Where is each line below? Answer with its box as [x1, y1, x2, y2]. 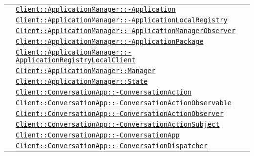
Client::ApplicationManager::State [16, 78, 148, 85]
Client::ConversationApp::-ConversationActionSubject [16, 120, 220, 128]
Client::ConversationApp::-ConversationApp [16, 131, 180, 139]
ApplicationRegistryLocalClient [16, 56, 136, 64]
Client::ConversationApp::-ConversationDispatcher [16, 142, 208, 150]
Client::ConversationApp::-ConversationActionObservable [16, 99, 232, 107]
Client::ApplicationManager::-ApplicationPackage [16, 38, 204, 45]
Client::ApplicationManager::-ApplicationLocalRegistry [16, 16, 228, 24]
